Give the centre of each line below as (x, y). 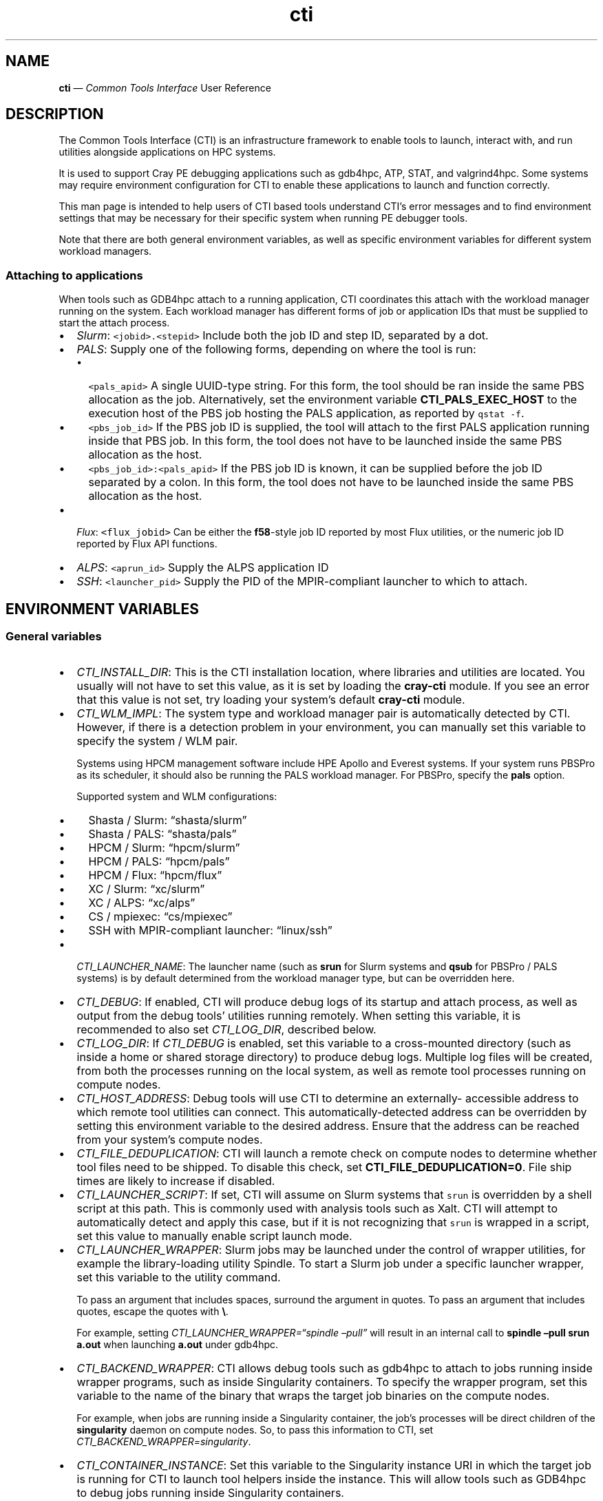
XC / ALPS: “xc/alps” (142, 903)
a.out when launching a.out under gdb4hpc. (178, 1345)
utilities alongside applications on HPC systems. (167, 152)
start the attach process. (114, 323)
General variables (54, 637)
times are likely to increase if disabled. (176, 1181)
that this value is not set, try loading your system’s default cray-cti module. (271, 700)
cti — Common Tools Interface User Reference (165, 87)
